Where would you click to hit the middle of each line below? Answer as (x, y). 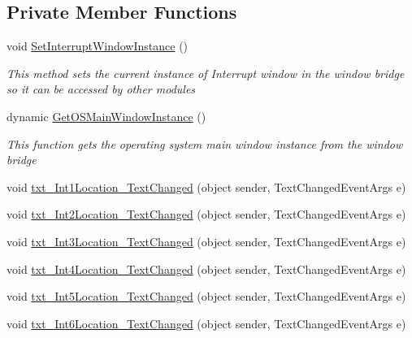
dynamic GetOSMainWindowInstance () (106, 116)
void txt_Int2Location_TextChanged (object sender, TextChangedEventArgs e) (206, 214)
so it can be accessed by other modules (101, 89)
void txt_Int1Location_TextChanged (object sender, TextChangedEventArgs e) (206, 186)
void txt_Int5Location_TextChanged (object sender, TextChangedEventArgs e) (206, 296)
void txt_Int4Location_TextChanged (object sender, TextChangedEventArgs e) (206, 269)
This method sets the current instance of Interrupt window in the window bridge (206, 73)
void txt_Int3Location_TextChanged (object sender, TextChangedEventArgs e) (206, 241)
